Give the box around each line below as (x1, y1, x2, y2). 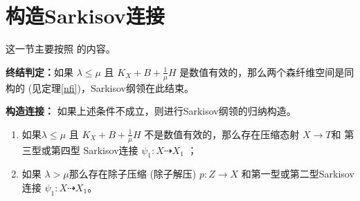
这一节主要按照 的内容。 (6, 41, 116, 56)
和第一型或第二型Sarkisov (241, 166, 354, 181)
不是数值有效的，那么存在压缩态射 (144, 126, 300, 141)
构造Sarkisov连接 (6, 1, 165, 30)
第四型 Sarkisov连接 (51, 142, 138, 157)
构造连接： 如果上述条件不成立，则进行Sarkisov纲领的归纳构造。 (6, 104, 296, 118)
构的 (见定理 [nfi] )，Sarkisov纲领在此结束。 (6, 80, 194, 95)
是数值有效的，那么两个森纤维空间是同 (179, 64, 354, 79)
